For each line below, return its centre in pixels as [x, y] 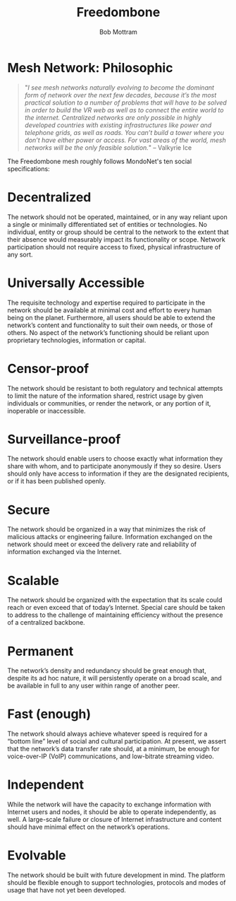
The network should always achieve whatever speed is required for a [107, 734]
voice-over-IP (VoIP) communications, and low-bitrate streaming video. [111, 756]
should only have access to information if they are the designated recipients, [118, 473]
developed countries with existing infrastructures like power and [118, 125]
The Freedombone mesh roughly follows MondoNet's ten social [100, 161]
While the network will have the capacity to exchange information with [109, 805]
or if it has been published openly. [57, 481]
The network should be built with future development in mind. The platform [116, 875]
